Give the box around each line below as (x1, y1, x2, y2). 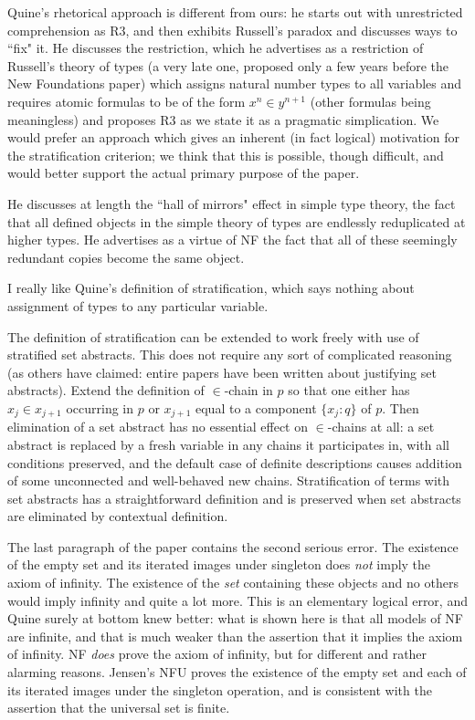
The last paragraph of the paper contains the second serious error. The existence (7, 537, 459, 556)
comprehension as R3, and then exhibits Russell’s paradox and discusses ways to (7, 20, 458, 39)
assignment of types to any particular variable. (7, 296, 269, 315)
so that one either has (288, 381, 410, 400)
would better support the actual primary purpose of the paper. (7, 163, 360, 183)
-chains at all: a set (327, 417, 435, 436)
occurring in (66, 398, 134, 417)
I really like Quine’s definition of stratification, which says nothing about (7, 278, 415, 297)
